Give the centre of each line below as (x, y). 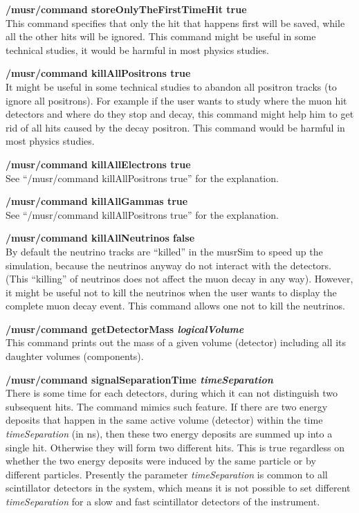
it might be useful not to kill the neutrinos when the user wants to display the (171, 292)
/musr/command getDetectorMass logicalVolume (125, 328)
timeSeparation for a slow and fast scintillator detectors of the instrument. (163, 501)
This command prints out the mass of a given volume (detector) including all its (176, 342)
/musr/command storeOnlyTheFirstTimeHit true (126, 9)
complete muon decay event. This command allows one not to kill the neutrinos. (176, 306)
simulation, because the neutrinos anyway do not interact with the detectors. (168, 265)
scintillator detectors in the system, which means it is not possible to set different (178, 488)
